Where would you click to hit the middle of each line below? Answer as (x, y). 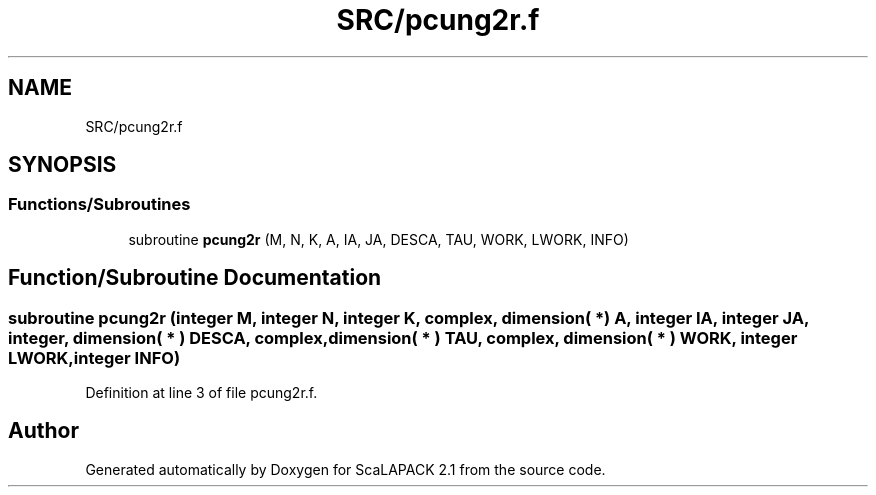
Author (43, 431)
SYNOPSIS (62, 165)
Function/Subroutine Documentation (195, 278)
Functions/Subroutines (99, 204)
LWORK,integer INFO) (94, 357)
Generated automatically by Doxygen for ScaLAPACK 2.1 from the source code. (345, 469)
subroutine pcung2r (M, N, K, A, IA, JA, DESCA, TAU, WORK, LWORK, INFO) (378, 239)
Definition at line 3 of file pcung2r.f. (201, 393)
